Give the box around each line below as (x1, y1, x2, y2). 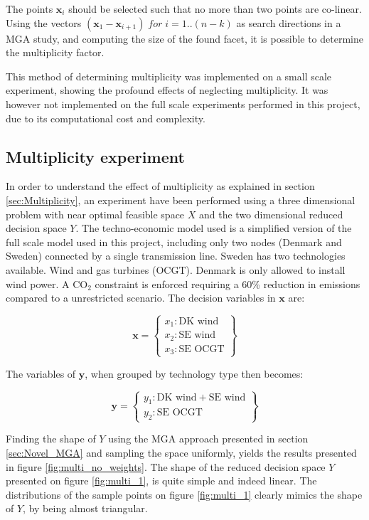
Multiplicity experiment (6, 145, 185, 167)
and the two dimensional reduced (198, 206, 343, 221)
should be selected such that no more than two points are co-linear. (68, 1, 362, 16)
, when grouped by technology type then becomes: (85, 366, 304, 381)
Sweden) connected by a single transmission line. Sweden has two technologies (6, 248, 346, 263)
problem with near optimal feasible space (6, 206, 185, 221)
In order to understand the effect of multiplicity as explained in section (6, 179, 315, 193)
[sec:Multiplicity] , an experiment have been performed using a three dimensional (6, 192, 355, 207)
